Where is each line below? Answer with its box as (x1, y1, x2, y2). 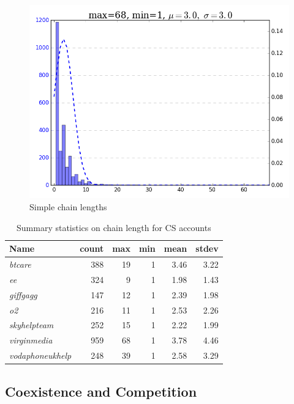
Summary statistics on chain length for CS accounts (17, 221, 211, 233)
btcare (9, 258, 31, 271)
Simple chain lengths (29, 200, 107, 213)
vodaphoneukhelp (9, 349, 72, 362)
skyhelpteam (9, 318, 54, 331)
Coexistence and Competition (5, 381, 197, 400)
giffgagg (9, 288, 37, 301)
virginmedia (9, 334, 53, 347)
